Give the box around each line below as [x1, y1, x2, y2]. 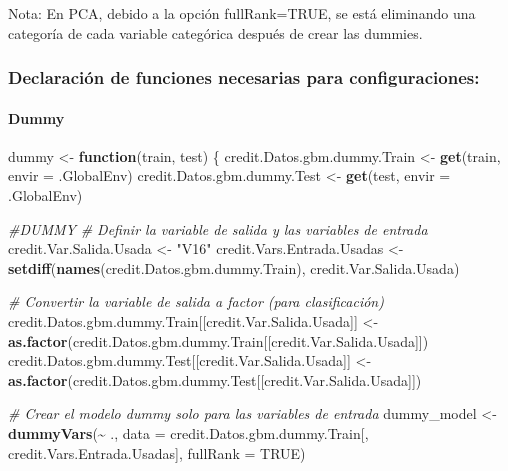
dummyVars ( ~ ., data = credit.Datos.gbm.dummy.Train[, [8, 422, 369, 443]
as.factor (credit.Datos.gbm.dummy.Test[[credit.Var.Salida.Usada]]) [8, 369, 422, 390]
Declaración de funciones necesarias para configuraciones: [8, 65, 480, 90]
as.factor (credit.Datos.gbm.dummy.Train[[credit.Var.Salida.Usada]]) [8, 330, 429, 351]
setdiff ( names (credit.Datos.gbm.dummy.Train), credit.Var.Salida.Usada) [8, 257, 460, 278]
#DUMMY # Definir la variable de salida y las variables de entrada [8, 218, 428, 239]
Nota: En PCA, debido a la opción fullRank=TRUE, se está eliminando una [8, 3, 476, 23]
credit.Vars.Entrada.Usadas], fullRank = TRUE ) [8, 442, 306, 463]
